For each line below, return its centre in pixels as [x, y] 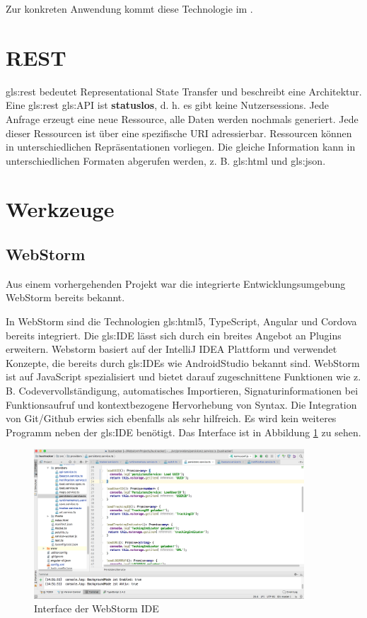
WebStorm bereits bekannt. [65, 297]
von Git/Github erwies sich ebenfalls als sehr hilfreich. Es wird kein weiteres [171, 418]
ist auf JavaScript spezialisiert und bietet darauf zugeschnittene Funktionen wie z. [183, 377]
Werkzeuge [60, 209]
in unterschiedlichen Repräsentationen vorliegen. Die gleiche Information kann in [181, 147]
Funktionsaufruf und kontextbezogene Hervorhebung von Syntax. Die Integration [181, 404]
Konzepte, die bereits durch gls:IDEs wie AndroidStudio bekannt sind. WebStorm [183, 362]
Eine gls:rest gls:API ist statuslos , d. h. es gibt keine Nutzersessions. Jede [167, 105]
